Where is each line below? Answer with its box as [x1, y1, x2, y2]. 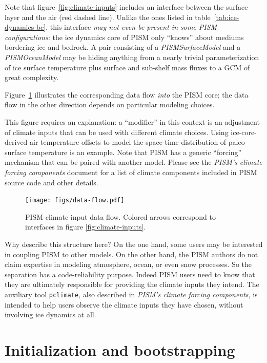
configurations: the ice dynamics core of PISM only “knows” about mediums [5, 31, 244, 42]
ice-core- [231, 126, 257, 137]
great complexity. [5, 72, 59, 83]
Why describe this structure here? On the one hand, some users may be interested [5, 238, 263, 249]
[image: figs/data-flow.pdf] [25, 197, 125, 204]
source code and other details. [5, 177, 98, 187]
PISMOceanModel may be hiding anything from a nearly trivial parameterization [5, 51, 259, 62]
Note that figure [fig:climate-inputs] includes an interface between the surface [5, 2, 248, 12]
